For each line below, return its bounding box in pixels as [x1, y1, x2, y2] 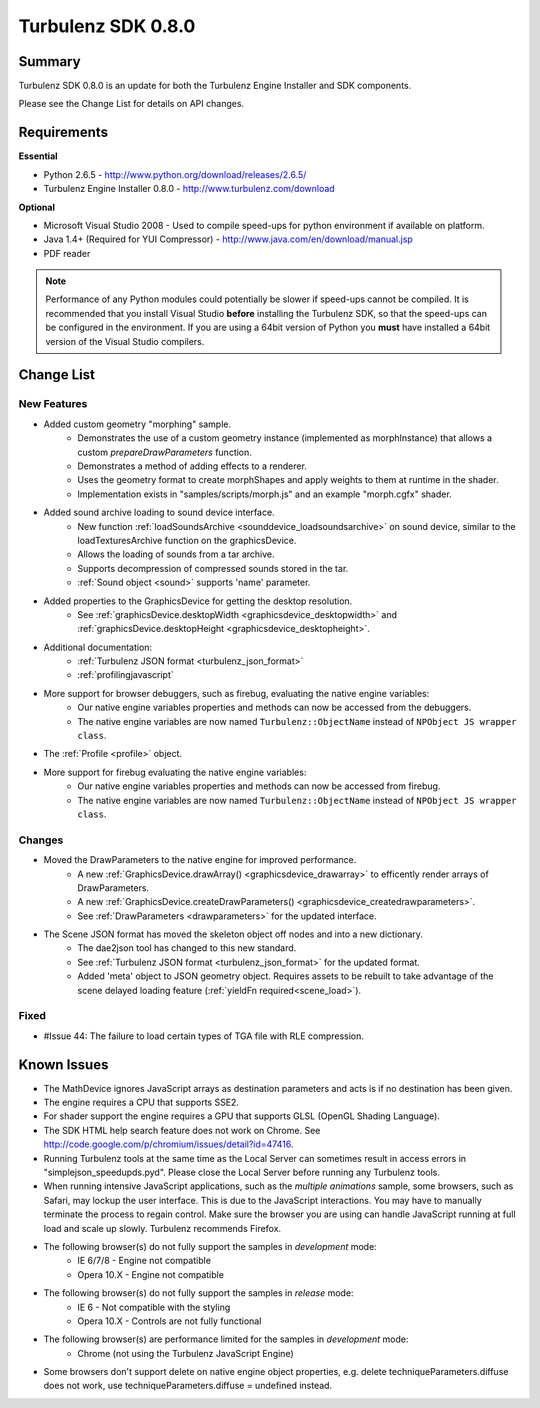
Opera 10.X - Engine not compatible [77, 1268, 225, 1280]
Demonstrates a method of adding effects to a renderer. [77, 460, 307, 472]
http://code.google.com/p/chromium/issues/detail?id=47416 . [43, 1138, 294, 1150]
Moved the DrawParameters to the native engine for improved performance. [43, 854, 357, 866]
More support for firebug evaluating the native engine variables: [43, 766, 307, 778]
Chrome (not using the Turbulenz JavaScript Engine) [77, 1347, 294, 1359]
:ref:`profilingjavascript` [77, 669, 174, 681]
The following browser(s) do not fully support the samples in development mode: [43, 1240, 377, 1252]
